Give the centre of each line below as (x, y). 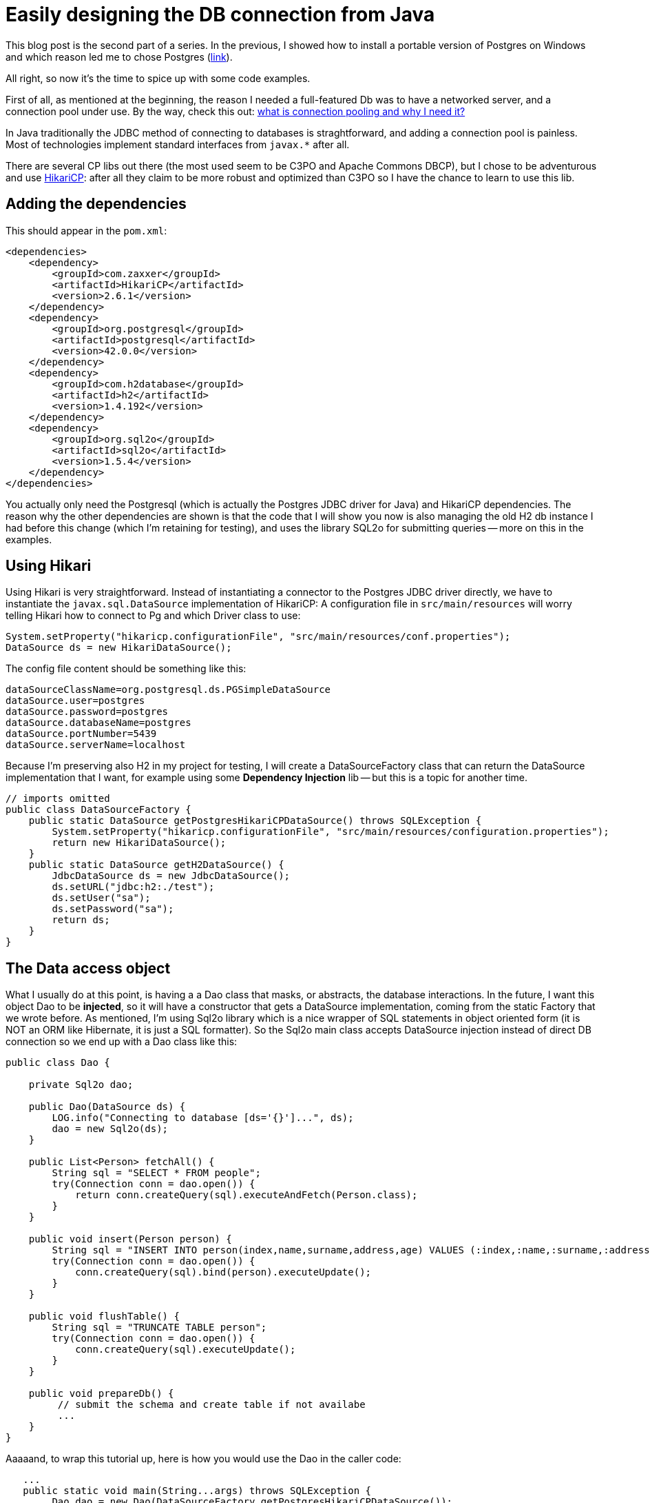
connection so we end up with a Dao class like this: (122, 1042)
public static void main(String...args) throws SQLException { (197, 1491)
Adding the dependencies (96, 204)
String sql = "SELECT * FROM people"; (156, 1173)
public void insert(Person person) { (130, 1239)
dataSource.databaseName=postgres (98, 723)
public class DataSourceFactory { (98, 810)
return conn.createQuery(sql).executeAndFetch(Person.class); (247, 1195)
